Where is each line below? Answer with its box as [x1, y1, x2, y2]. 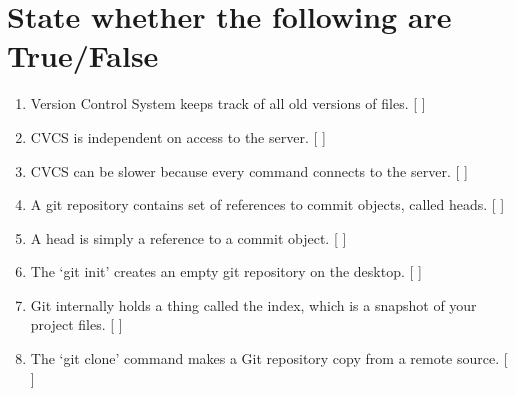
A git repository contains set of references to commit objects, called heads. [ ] [30, 194, 505, 215]
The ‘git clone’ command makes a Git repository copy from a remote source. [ [30, 348, 508, 369]
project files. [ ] [30, 314, 123, 335]
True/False [7, 35, 159, 76]
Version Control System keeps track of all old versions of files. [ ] [30, 93, 426, 114]
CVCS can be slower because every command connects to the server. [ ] [30, 160, 468, 181]
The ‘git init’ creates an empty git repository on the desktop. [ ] [30, 261, 422, 282]
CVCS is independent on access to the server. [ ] [30, 126, 326, 147]
